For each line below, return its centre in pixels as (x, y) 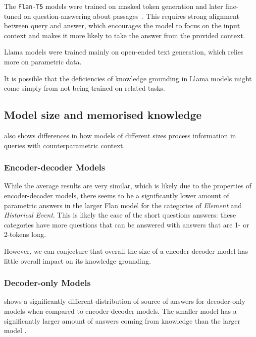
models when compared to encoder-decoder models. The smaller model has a (120, 310)
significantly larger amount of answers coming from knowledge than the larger (122, 320)
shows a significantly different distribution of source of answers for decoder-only (125, 301)
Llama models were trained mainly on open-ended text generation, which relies (124, 52)
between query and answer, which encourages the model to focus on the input (122, 26)
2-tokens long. (25, 234)
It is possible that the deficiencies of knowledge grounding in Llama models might (128, 78)
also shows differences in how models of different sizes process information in (120, 136)
